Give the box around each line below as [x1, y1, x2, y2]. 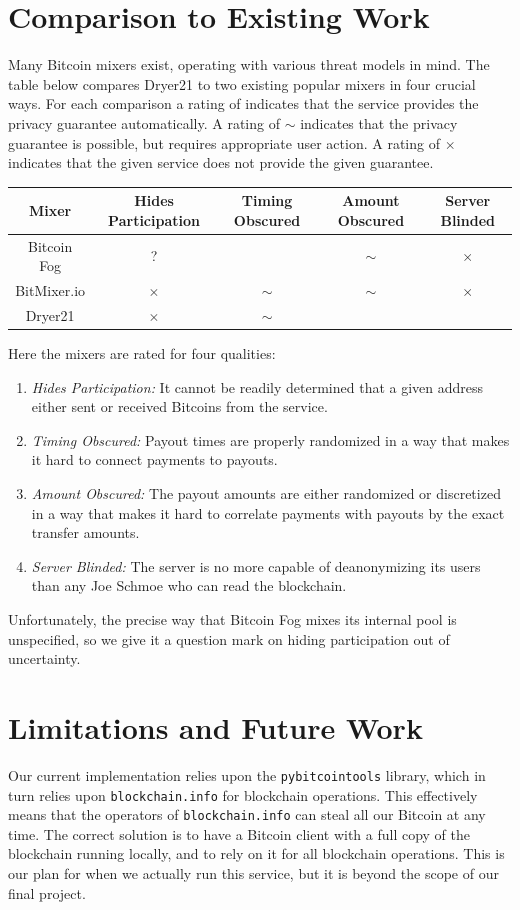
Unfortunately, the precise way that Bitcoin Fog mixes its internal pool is [8, 608, 457, 629]
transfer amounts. [31, 522, 140, 543]
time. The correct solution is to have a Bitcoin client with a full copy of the [8, 823, 470, 844]
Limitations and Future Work [8, 706, 423, 747]
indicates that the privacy [300, 112, 458, 133]
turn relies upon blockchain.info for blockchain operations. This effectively [8, 784, 478, 805]
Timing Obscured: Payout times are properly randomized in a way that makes [31, 429, 510, 450]
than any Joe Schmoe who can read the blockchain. [31, 575, 347, 596]
